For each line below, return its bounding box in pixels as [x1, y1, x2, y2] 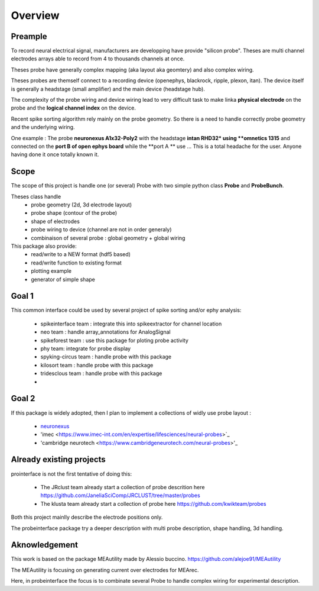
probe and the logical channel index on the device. [11, 104, 136, 112]
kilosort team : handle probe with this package [40, 361, 154, 369]
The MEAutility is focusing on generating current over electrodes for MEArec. [11, 566, 199, 573]
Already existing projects [11, 454, 106, 464]
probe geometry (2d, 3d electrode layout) [31, 201, 132, 208]
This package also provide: [11, 243, 77, 250]
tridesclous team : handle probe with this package [40, 370, 162, 377]
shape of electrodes [31, 218, 80, 225]
